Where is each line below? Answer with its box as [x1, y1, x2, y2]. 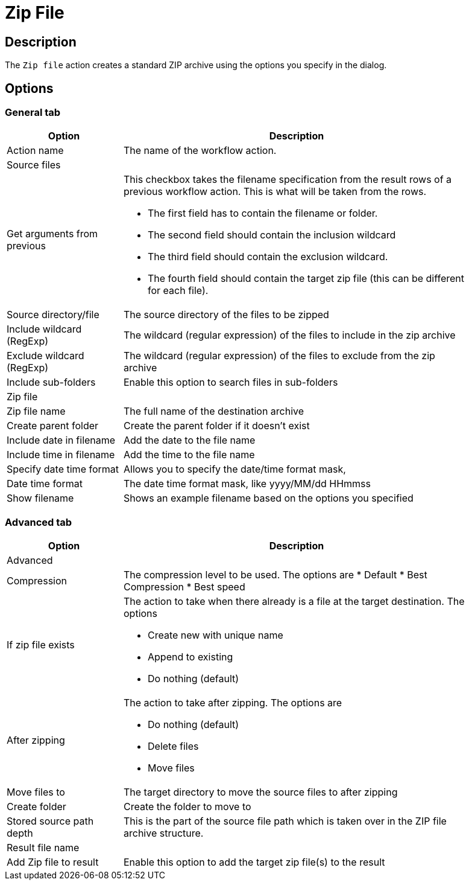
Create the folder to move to [124, 800, 251, 813]
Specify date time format [7, 463, 119, 476]
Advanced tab [5, 516, 72, 528]
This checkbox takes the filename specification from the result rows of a [124, 173, 452, 186]
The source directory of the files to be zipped [124, 308, 329, 321]
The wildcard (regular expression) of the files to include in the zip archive [124, 329, 456, 342]
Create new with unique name [148, 629, 283, 642]
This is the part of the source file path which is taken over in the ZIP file [124, 815, 447, 828]
